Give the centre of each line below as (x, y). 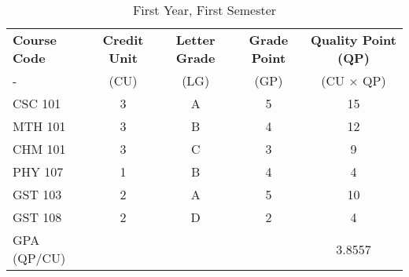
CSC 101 (37, 103)
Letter (195, 40)
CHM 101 (39, 149)
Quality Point (354, 40)
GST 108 (37, 217)
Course (35, 40)
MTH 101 (39, 126)
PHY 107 (38, 171)
